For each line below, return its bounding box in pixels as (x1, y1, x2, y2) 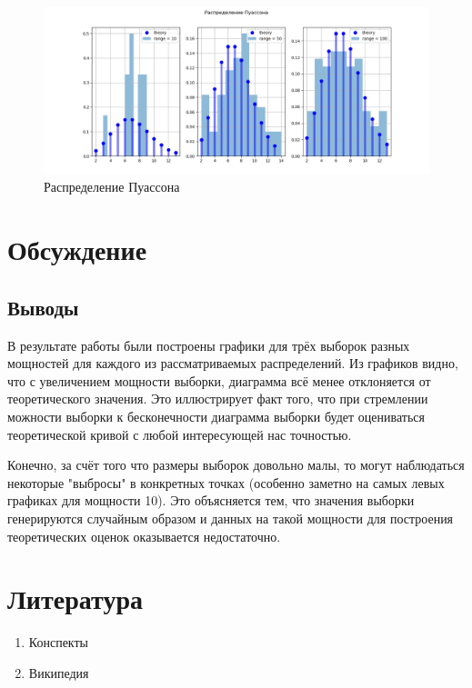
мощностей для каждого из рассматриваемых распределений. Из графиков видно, (7, 354, 458, 373)
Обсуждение (7, 231, 147, 268)
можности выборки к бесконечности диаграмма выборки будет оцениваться (7, 406, 425, 425)
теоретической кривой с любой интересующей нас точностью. (7, 424, 352, 444)
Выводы (7, 293, 79, 321)
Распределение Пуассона (44, 177, 180, 196)
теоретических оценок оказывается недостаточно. (7, 526, 281, 545)
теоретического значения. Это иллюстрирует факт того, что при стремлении (7, 389, 428, 408)
